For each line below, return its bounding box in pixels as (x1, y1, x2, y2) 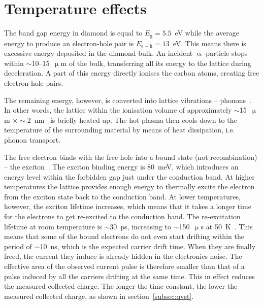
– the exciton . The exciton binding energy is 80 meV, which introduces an (4, 161, 239, 172)
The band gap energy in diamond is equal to (4, 27, 143, 38)
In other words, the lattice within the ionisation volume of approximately (4, 105, 232, 115)
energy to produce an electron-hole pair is (4, 38, 134, 48)
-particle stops (203, 48, 248, 58)
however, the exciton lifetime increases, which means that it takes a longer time (4, 201, 251, 212)
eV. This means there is (173, 38, 246, 48)
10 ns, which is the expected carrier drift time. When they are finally (40, 241, 256, 251)
